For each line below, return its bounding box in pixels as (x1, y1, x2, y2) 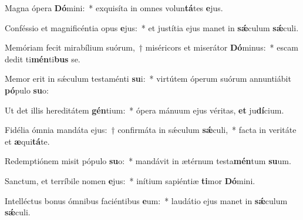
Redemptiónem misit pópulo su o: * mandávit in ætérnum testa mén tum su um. (5, 155, 291, 167)
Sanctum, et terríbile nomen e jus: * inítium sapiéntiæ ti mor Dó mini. (5, 174, 255, 186)
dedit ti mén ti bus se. (5, 52, 80, 65)
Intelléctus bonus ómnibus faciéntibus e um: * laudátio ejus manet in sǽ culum (5, 194, 288, 206)
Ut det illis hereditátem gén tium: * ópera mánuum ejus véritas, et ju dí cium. (5, 104, 284, 116)
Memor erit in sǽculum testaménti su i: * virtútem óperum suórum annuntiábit (5, 72, 291, 85)
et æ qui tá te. (5, 135, 50, 147)
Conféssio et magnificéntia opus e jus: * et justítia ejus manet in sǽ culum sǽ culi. (5, 21, 299, 34)
